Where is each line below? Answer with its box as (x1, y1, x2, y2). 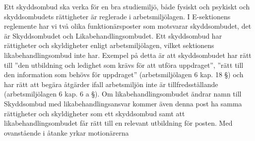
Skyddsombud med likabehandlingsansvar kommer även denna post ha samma (4, 98, 242, 108)
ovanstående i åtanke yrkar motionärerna (4, 127, 129, 138)
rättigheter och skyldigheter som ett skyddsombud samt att (4, 108, 185, 118)
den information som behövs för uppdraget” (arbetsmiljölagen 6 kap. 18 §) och (4, 69, 244, 80)
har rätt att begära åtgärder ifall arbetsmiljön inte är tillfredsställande (4, 79, 218, 89)
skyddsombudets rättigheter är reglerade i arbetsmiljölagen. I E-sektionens (4, 11, 231, 21)
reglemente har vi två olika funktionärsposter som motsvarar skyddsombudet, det (4, 21, 252, 31)
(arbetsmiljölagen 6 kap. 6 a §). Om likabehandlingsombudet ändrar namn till (4, 89, 242, 99)
